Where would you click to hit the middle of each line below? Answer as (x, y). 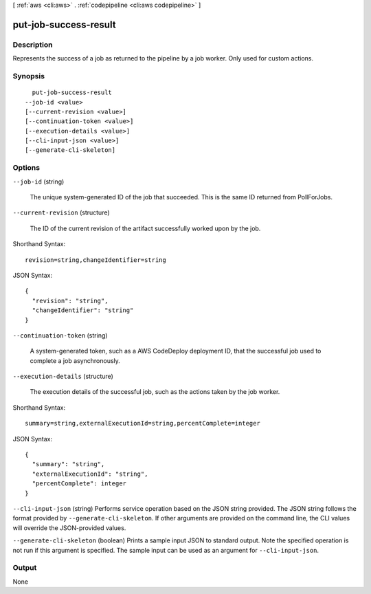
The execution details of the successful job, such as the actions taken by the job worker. (155, 392)
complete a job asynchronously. (75, 360)
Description (33, 45)
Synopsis (29, 76)
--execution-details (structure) (63, 376)
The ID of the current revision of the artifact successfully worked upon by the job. (145, 228)
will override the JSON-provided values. (69, 528)
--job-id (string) (38, 181)
